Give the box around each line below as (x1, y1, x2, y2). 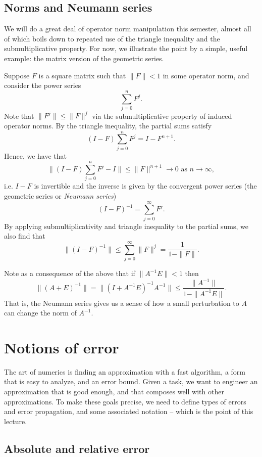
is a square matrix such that (38, 70, 126, 80)
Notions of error (4, 337, 119, 357)
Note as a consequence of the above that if (4, 268, 135, 279)
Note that (4, 110, 34, 121)
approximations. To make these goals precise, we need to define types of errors (4, 396, 246, 406)
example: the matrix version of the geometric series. (4, 53, 164, 63)
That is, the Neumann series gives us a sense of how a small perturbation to (4, 297, 239, 308)
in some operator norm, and (163, 70, 249, 80)
